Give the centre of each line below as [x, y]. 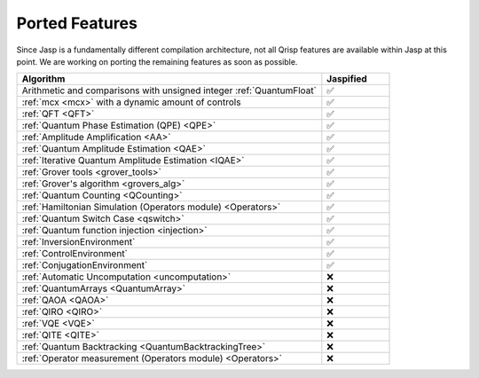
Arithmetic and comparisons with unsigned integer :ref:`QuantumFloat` [169, 91]
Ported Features [77, 23]
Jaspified [347, 79]
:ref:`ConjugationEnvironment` [85, 265]
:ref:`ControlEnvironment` [75, 254]
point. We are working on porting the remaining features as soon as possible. [157, 61]
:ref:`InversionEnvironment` [79, 242]
